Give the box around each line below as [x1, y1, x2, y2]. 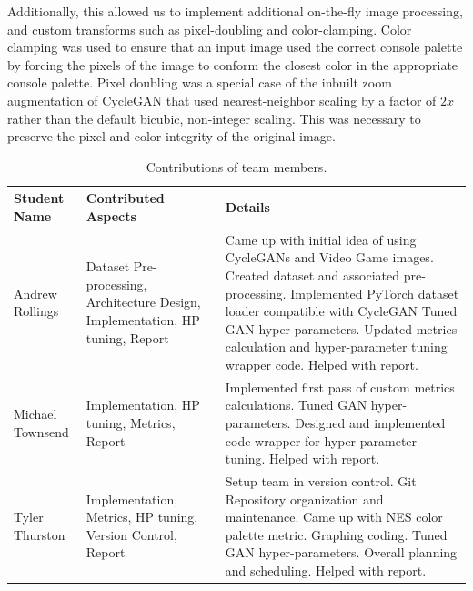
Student [14, 189, 65, 208]
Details [225, 198, 270, 217]
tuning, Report [86, 328, 169, 347]
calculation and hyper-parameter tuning [225, 337, 448, 356]
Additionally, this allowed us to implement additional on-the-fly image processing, [7, 2, 463, 20]
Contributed [86, 189, 165, 208]
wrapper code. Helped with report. [225, 354, 418, 373]
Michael [14, 404, 57, 423]
